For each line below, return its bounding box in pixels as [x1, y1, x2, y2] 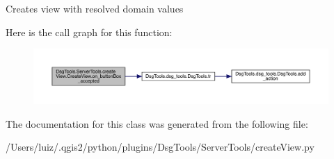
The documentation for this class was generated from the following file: [6, 116, 308, 131]
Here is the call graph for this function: [6, 24, 173, 39]
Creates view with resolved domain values [6, 1, 184, 15]
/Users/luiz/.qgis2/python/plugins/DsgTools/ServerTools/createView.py [6, 140, 315, 154]
